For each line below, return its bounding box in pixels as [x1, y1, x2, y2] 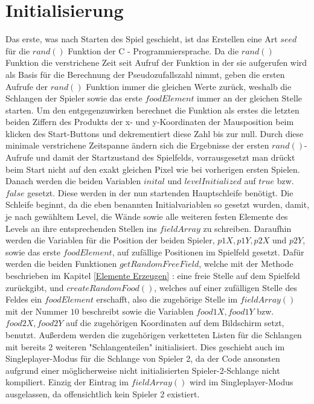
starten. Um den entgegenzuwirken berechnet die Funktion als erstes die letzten [5, 103, 300, 116]
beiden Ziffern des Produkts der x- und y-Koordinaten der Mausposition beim [5, 115, 294, 128]
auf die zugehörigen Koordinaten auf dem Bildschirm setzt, [66, 316, 284, 329]
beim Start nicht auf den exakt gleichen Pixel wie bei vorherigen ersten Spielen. [5, 162, 300, 175]
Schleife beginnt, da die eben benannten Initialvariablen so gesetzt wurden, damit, [5, 198, 310, 211]
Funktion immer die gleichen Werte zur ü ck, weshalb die [86, 80, 292, 92]
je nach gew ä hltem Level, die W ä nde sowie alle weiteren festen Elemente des [5, 210, 288, 223]
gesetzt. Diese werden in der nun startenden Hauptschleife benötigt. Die [27, 186, 293, 199]
